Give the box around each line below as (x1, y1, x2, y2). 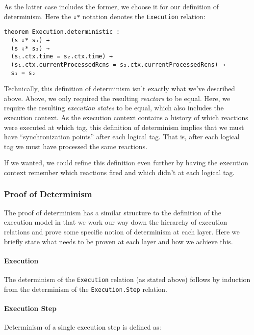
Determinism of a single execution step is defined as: (4, 322, 161, 332)
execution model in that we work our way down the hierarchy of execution (4, 217, 228, 227)
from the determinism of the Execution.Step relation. (4, 283, 167, 294)
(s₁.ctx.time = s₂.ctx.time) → (11, 53, 113, 60)
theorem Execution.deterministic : (4, 28, 120, 36)
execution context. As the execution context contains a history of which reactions (4, 112, 248, 122)
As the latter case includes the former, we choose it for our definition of (4, 1, 219, 11)
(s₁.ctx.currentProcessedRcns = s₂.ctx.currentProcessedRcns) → (11, 61, 226, 68)
